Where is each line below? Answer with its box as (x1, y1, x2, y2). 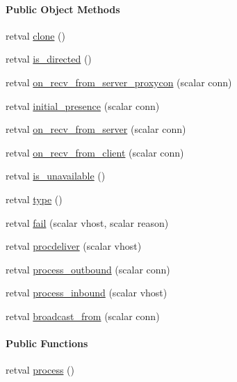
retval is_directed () (6, 51, 92, 66)
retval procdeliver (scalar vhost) (6, 239, 142, 253)
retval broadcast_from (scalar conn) (6, 308, 160, 323)
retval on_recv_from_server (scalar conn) (6, 122, 186, 136)
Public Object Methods (6, 1, 120, 16)
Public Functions (6, 336, 88, 351)
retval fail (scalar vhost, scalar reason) (6, 215, 169, 230)
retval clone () (6, 28, 65, 42)
